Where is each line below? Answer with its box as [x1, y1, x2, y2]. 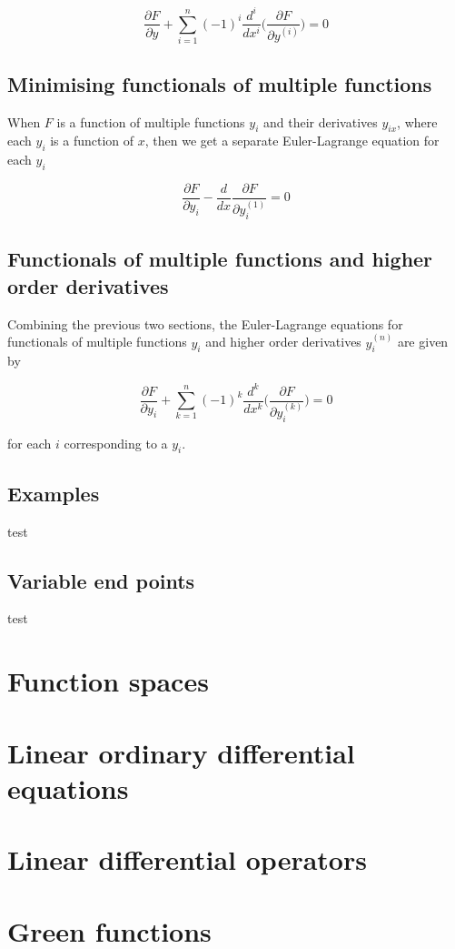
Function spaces [7, 662, 209, 700]
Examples [7, 479, 100, 507]
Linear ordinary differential [7, 733, 355, 771]
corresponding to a [64, 433, 168, 452]
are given [397, 332, 449, 351]
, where [397, 112, 438, 131]
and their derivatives [262, 112, 378, 131]
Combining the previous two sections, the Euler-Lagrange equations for [7, 314, 403, 333]
